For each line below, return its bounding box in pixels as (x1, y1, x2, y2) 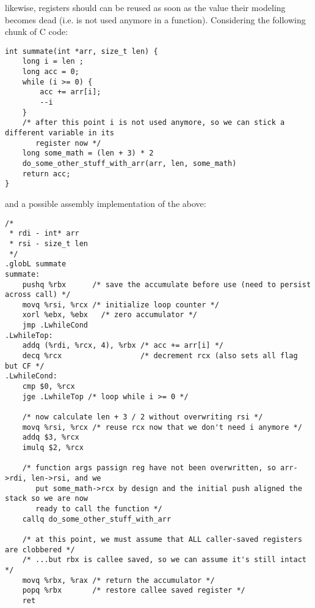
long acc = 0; (22, 67, 79, 77)
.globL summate (5, 260, 67, 269)
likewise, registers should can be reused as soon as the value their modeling (5, 1, 286, 13)
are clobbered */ (5, 545, 75, 554)
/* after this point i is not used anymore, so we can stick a (22, 118, 285, 127)
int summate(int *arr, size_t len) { (5, 47, 158, 56)
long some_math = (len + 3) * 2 (22, 149, 154, 158)
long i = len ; (22, 57, 84, 66)
